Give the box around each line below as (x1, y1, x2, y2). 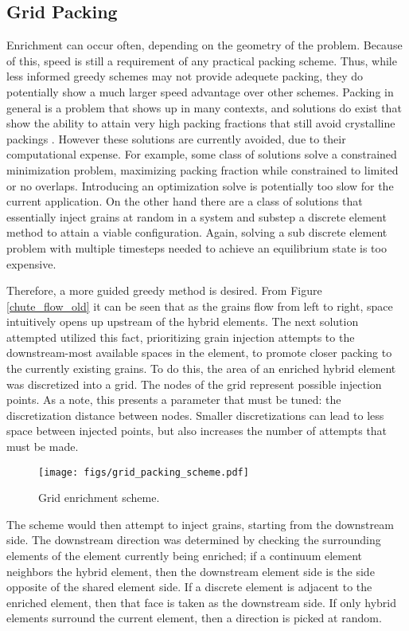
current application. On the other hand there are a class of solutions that (6, 193, 363, 210)
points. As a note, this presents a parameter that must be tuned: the (6, 391, 341, 408)
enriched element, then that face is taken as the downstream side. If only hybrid (6, 594, 397, 610)
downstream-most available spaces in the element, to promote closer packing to (6, 344, 392, 361)
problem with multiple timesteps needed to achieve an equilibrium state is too (6, 239, 387, 256)
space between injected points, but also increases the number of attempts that (6, 422, 388, 439)
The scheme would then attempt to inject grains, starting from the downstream (6, 515, 394, 532)
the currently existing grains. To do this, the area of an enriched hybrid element (6, 360, 396, 377)
